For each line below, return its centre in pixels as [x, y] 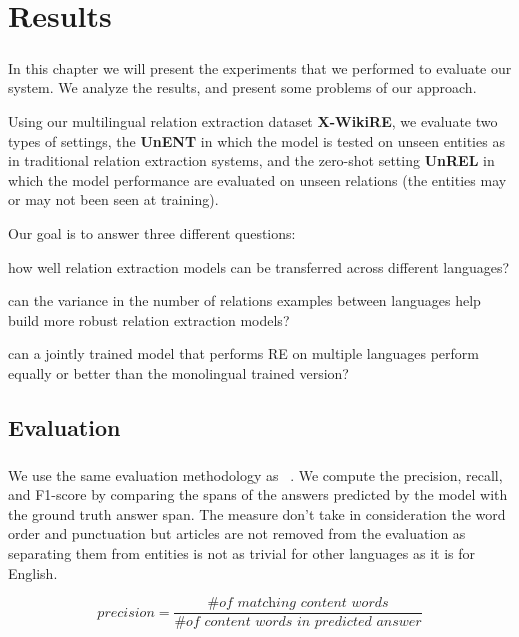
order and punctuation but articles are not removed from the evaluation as [237, 533]
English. [33, 572]
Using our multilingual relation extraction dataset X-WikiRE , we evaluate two [253, 120]
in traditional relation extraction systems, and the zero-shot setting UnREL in [251, 160]
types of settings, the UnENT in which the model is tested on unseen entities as [256, 140]
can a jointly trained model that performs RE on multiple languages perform [243, 353]
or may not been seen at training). [113, 199]
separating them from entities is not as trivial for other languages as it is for [242, 553]
